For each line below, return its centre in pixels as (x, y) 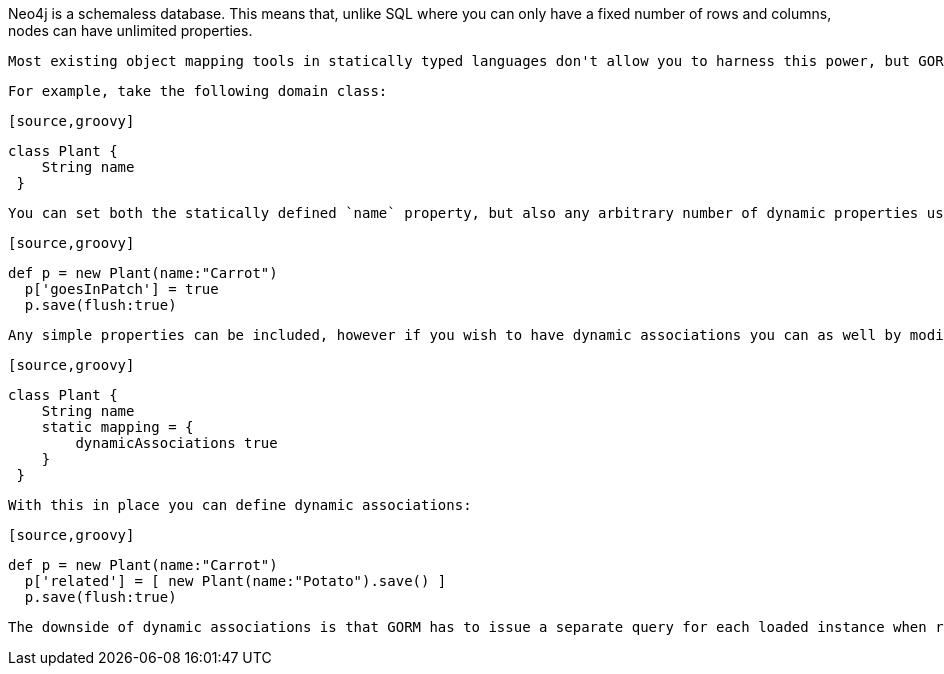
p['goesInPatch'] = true (121, 289)
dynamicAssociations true (176, 443)
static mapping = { (117, 427)
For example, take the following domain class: (198, 91)
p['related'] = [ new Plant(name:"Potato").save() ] (235, 581)
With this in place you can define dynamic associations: (240, 505)
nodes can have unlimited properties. (130, 30)
